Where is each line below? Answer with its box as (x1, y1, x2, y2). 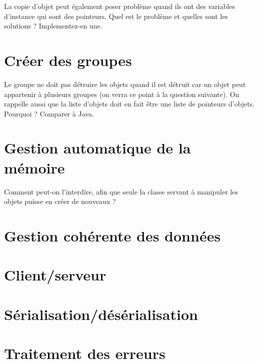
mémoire (4, 157, 65, 177)
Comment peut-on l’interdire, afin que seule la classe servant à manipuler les (4, 186, 238, 196)
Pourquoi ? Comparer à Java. (4, 108, 94, 118)
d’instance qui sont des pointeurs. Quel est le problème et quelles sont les (4, 10, 228, 21)
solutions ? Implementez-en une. (4, 20, 102, 31)
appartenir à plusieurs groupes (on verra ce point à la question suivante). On (4, 88, 239, 99)
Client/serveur (4, 264, 106, 285)
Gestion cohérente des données (4, 225, 221, 245)
